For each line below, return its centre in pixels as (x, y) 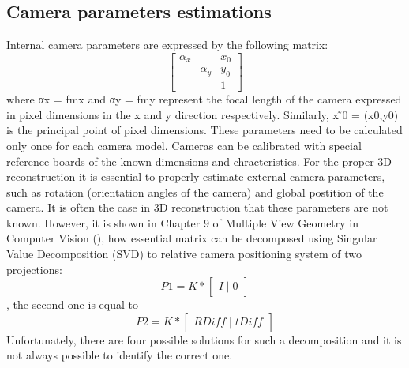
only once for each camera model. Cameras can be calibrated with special (184, 145)
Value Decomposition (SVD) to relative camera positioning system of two (184, 254)
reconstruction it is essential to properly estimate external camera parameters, (196, 176)
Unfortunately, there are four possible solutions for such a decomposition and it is (204, 339)
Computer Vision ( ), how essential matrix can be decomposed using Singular (192, 238)
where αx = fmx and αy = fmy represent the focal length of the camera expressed (204, 99)
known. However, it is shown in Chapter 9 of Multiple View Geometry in (183, 222)
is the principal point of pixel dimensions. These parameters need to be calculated (204, 130)
